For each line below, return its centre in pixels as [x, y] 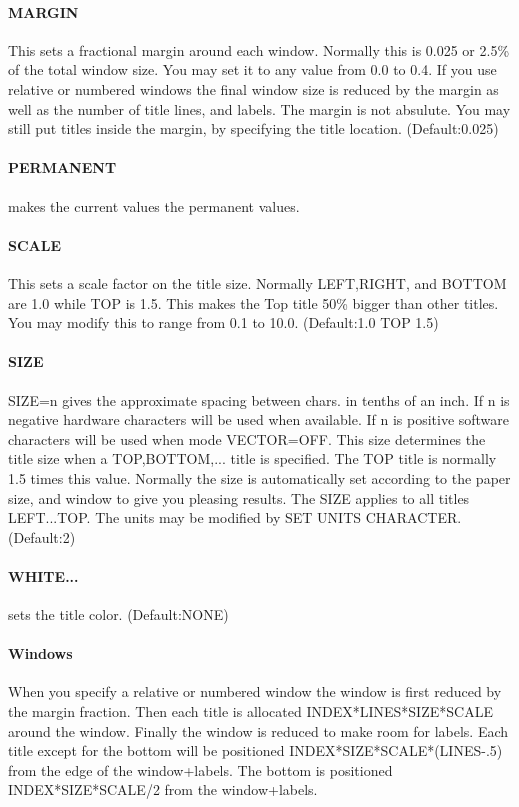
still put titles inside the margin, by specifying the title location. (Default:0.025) [253, 128]
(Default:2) [42, 536]
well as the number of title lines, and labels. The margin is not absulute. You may [259, 108]
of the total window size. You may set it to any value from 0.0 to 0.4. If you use [252, 69]
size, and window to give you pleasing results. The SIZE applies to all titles [239, 497]
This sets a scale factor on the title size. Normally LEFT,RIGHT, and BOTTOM [257, 282]
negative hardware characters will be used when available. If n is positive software [259, 419]
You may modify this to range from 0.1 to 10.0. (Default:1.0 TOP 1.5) [223, 322]
